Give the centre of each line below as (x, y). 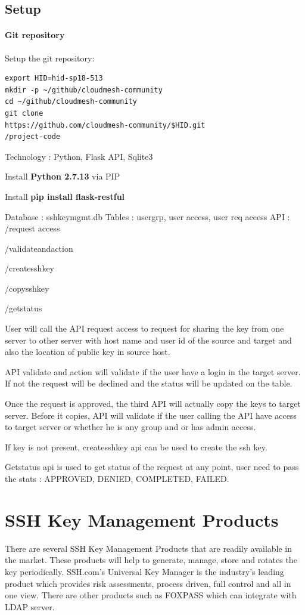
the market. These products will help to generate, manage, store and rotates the (151, 560)
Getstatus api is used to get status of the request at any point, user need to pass (152, 467)
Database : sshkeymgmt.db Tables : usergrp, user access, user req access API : (147, 216)
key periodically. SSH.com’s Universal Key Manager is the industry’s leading (144, 571)
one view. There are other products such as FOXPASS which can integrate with (151, 595)
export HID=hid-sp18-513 (54, 78)
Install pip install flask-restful (65, 196)
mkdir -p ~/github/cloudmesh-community (84, 90)
